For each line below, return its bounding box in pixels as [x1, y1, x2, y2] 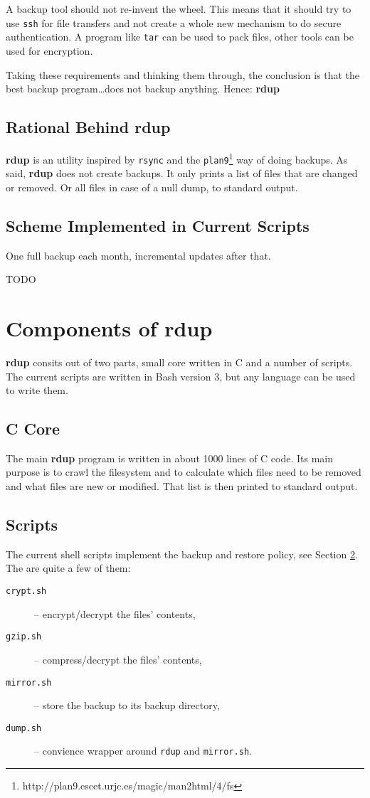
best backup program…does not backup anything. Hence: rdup [6, 81, 280, 96]
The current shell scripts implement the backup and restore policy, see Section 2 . [6, 546, 358, 561]
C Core [6, 417, 60, 440]
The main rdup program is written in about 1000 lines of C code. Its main [6, 450, 334, 465]
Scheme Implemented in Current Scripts [6, 214, 310, 236]
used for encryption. [6, 43, 93, 58]
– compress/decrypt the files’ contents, [34, 651, 202, 666]
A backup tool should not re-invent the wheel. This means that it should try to [6, 1, 351, 16]
